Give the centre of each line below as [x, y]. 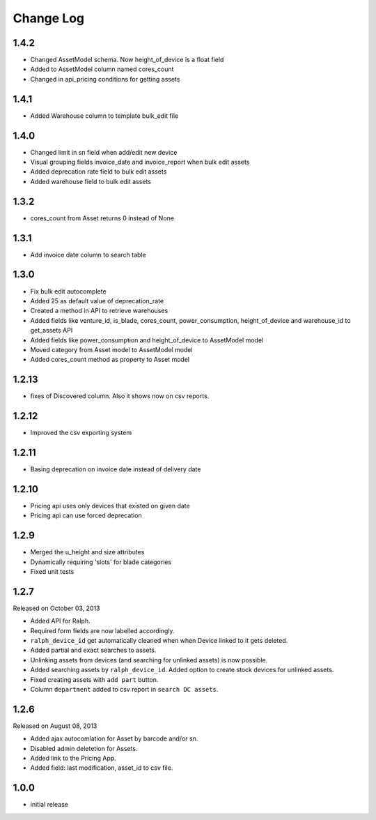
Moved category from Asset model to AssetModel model [111, 349]
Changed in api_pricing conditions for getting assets [105, 79]
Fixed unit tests [52, 571]
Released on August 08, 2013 [55, 726]
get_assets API [52, 331]
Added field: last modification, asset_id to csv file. [102, 768]
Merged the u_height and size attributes [87, 552]
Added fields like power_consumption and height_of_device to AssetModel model [147, 340]
